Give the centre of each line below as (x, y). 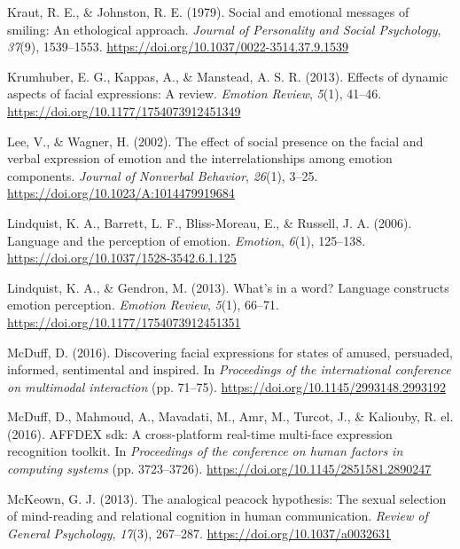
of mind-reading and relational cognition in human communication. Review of (218, 516)
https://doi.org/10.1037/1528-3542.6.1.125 (122, 258)
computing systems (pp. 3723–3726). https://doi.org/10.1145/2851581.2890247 (219, 469)
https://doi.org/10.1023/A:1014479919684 (121, 193)
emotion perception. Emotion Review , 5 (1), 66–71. (143, 305)
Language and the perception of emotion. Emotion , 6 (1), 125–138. (187, 240)
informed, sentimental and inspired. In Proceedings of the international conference (229, 369)
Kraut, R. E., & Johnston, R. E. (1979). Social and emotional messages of (208, 12)
